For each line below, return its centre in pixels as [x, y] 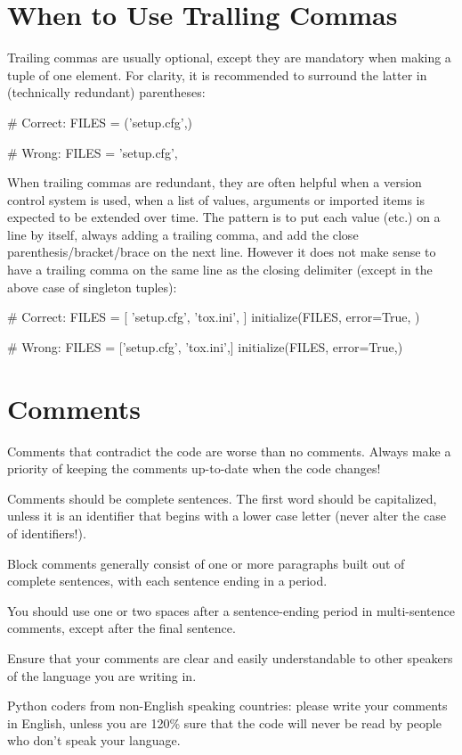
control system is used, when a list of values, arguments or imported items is [216, 199]
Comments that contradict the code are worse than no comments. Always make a [229, 451]
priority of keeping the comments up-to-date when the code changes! [194, 468]
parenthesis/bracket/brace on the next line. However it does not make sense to [222, 252]
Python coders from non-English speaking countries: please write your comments [227, 706]
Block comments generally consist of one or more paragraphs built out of [206, 563]
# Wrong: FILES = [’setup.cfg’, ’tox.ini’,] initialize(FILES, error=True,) [205, 346]
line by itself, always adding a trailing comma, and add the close [183, 234]
